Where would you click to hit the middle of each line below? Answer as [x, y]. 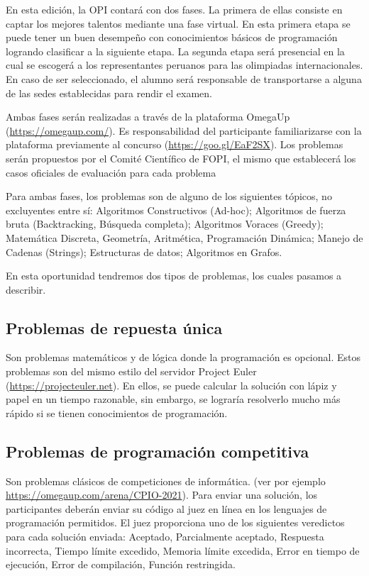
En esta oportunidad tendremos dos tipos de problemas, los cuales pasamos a [174, 276]
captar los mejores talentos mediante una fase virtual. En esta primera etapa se [178, 23]
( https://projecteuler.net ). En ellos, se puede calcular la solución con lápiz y [171, 385]
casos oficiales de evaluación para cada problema [111, 172]
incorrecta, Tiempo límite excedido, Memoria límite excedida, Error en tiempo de [183, 550]
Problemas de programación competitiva [158, 451]
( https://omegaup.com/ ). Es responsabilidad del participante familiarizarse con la [184, 130]
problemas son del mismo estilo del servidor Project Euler [131, 371]
